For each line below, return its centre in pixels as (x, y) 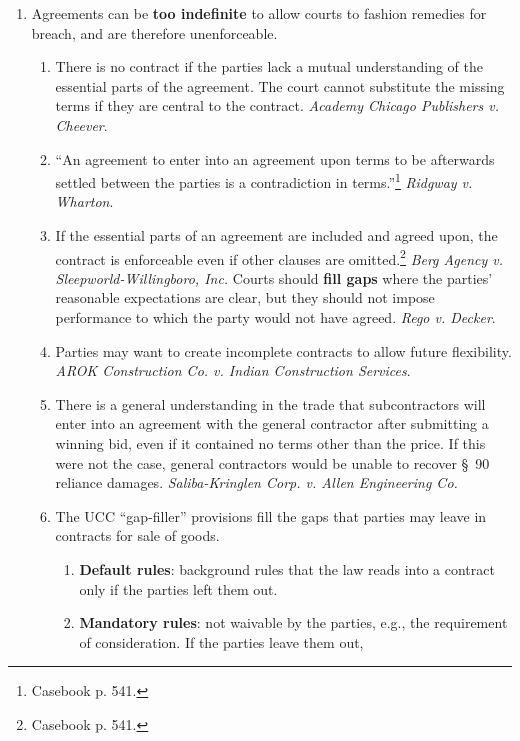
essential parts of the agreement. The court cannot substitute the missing (280, 85)
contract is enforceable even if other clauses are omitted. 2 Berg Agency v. (279, 257)
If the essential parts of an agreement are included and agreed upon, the (276, 235)
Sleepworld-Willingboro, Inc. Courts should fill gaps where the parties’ (274, 277)
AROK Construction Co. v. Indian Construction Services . (233, 370)
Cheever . (81, 124)
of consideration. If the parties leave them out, (221, 641)
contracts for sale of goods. (137, 535)
